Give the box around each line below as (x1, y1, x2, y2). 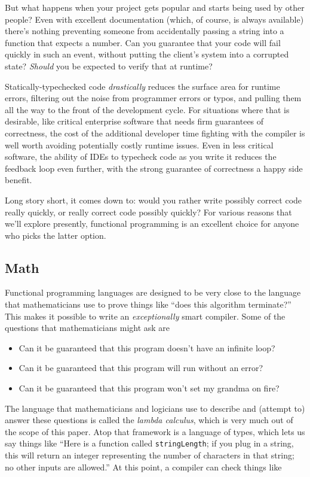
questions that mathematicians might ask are (5, 321, 170, 334)
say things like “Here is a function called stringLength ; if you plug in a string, (5, 437, 294, 449)
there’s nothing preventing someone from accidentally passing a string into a (5, 25, 284, 37)
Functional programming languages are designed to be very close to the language (5, 286, 301, 299)
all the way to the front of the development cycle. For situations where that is (5, 103, 290, 116)
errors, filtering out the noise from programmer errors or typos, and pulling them (5, 92, 302, 104)
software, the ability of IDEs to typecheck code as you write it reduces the (5, 150, 277, 163)
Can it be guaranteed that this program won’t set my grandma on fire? (19, 382, 280, 394)
